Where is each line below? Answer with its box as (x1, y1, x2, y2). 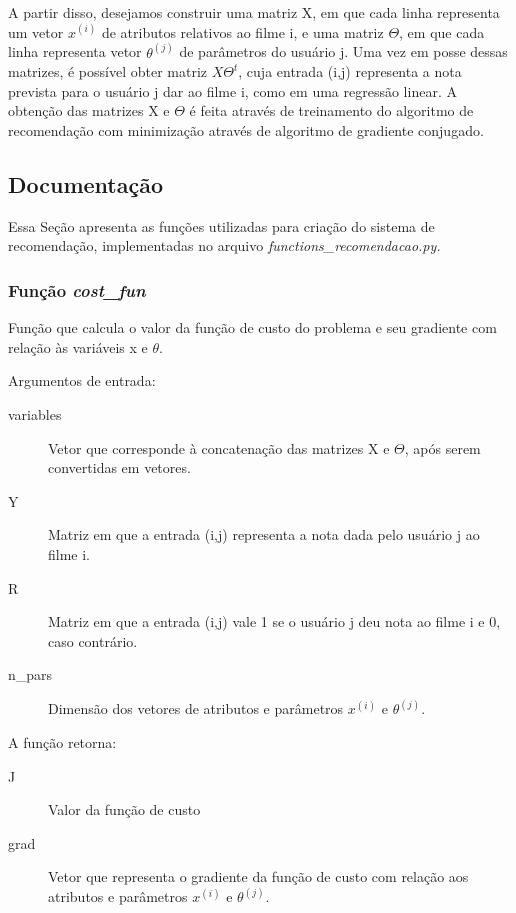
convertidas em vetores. (48, 457, 191, 478)
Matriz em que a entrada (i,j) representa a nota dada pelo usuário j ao (48, 524, 480, 545)
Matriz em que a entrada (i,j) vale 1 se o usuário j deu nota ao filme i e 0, (48, 611, 501, 632)
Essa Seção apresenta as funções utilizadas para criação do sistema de (8, 215, 435, 236)
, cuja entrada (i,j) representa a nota (238, 61, 462, 82)
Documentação (8, 168, 164, 199)
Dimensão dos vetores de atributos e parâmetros (48, 698, 344, 719)
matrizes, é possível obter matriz (8, 61, 208, 82)
